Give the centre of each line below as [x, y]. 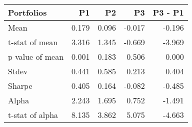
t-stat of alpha [33, 115]
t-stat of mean [33, 42]
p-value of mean [36, 56]
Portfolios [27, 12]
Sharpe [20, 86]
